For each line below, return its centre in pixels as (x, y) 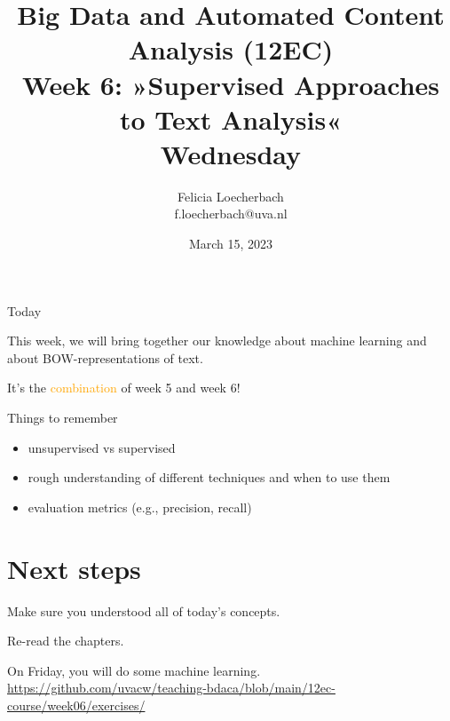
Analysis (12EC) (231, 49)
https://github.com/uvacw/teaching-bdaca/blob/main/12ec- (171, 688)
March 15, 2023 (231, 244)
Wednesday (231, 153)
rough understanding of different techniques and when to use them (209, 477)
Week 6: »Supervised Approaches (230, 84)
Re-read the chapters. (66, 641)
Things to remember (63, 418)
